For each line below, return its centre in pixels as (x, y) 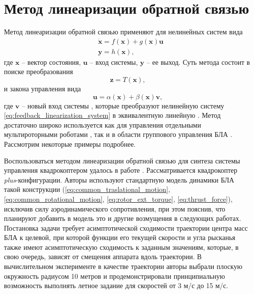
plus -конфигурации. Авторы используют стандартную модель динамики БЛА (119, 179)
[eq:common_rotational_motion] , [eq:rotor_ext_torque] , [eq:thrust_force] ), (118, 199)
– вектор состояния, (51, 62)
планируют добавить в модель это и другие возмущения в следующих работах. (123, 218)
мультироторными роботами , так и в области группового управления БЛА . (118, 134)
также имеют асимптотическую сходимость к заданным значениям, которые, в (121, 247)
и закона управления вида (43, 88)
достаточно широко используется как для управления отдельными (103, 124)
